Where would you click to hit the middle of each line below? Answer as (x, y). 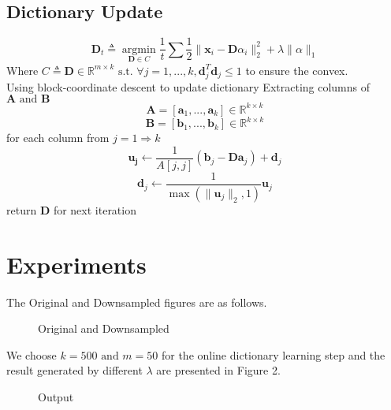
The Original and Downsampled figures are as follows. (137, 302)
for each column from (58, 138)
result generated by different (74, 370)
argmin (139, 49)
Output (56, 396)
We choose (32, 354)
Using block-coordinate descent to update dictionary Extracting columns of (188, 86)
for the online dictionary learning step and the (273, 354)
